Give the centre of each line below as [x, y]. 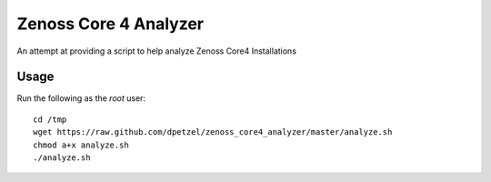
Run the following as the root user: [81, 98]
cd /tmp [50, 119]
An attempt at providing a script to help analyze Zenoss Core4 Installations [157, 51]
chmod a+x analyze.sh [81, 145]
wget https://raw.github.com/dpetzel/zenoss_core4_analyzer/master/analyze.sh [213, 132]
